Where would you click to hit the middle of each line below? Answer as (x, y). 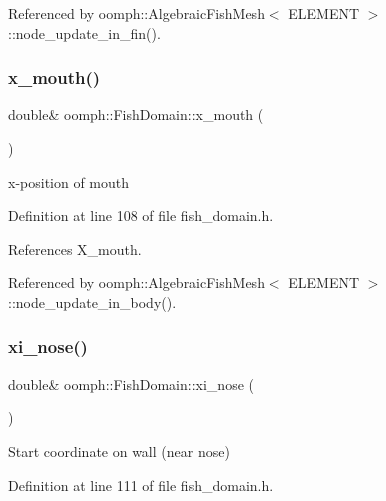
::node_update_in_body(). (92, 301)
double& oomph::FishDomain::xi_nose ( (131, 383)
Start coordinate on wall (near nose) (119, 450)
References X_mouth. (75, 248)
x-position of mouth (69, 181)
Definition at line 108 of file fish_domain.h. (141, 215)
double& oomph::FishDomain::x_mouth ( (136, 114)
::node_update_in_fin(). (84, 32)
